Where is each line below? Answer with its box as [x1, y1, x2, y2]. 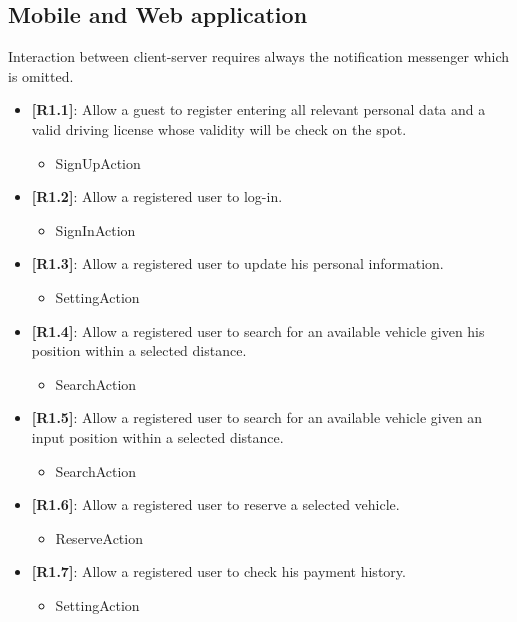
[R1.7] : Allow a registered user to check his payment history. [31, 561, 406, 582]
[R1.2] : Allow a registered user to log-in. [31, 186, 283, 207]
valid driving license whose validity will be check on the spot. [31, 118, 407, 139]
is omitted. [8, 65, 74, 86]
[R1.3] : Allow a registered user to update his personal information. [31, 253, 444, 274]
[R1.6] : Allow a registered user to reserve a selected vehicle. [31, 494, 400, 515]
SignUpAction [55, 152, 141, 173]
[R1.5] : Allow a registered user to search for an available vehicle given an [31, 407, 483, 428]
